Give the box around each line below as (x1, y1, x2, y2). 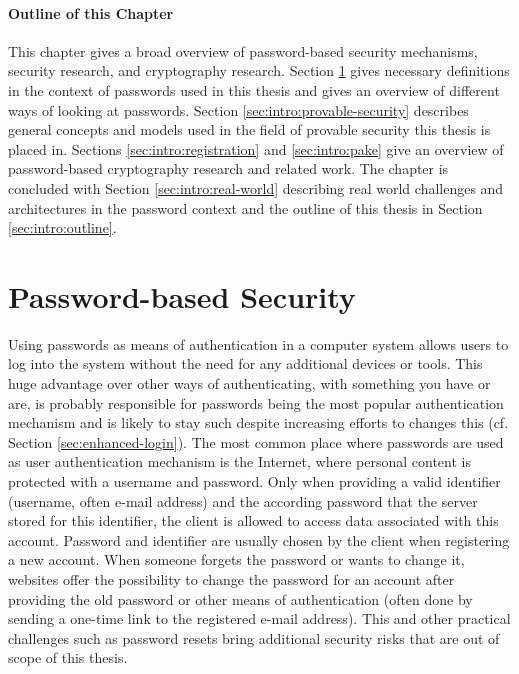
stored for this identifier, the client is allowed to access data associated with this (8, 510, 499, 531)
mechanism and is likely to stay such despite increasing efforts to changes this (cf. (8, 412, 509, 433)
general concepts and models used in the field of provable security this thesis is (8, 119, 491, 140)
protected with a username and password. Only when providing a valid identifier (8, 471, 501, 492)
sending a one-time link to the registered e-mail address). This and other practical (8, 608, 511, 629)
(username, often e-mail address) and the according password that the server (8, 490, 478, 511)
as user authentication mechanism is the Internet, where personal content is (8, 451, 471, 472)
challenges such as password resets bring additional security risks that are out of (8, 627, 500, 648)
